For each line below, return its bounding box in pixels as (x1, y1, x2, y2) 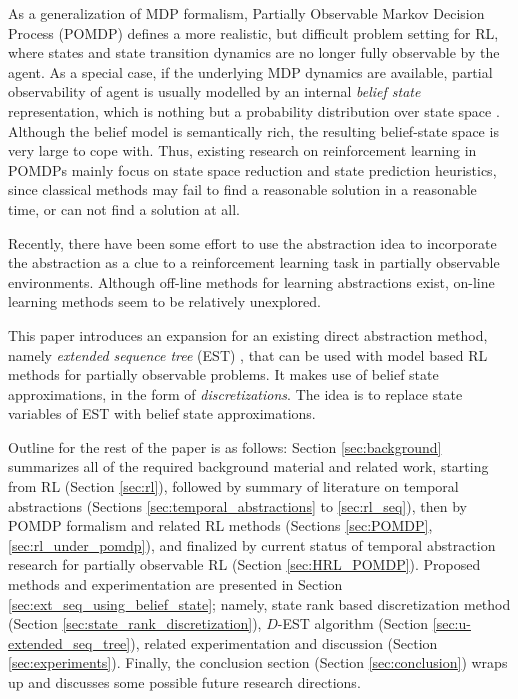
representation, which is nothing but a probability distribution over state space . (8, 100, 500, 121)
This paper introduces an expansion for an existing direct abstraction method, (8, 324, 488, 345)
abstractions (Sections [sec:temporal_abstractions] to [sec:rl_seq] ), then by (8, 495, 467, 516)
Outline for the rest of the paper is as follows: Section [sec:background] (8, 436, 442, 457)
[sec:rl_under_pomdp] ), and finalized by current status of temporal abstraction (8, 534, 496, 555)
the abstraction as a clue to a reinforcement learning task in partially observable (8, 252, 500, 273)
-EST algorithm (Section (277, 613, 429, 634)
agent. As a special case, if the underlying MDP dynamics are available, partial (8, 61, 493, 82)
